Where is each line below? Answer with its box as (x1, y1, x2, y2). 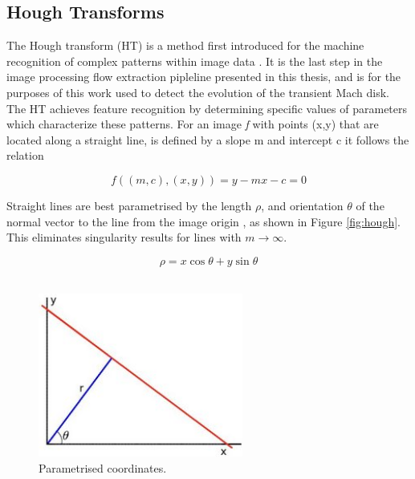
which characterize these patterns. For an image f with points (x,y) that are (6, 116, 379, 132)
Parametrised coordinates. (39, 459, 167, 476)
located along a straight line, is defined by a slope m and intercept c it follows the (6, 131, 409, 148)
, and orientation (261, 197, 344, 213)
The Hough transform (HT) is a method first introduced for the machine (6, 37, 364, 54)
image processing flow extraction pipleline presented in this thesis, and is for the (6, 68, 401, 85)
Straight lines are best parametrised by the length (6, 197, 252, 213)
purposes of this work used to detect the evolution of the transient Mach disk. (6, 83, 389, 100)
